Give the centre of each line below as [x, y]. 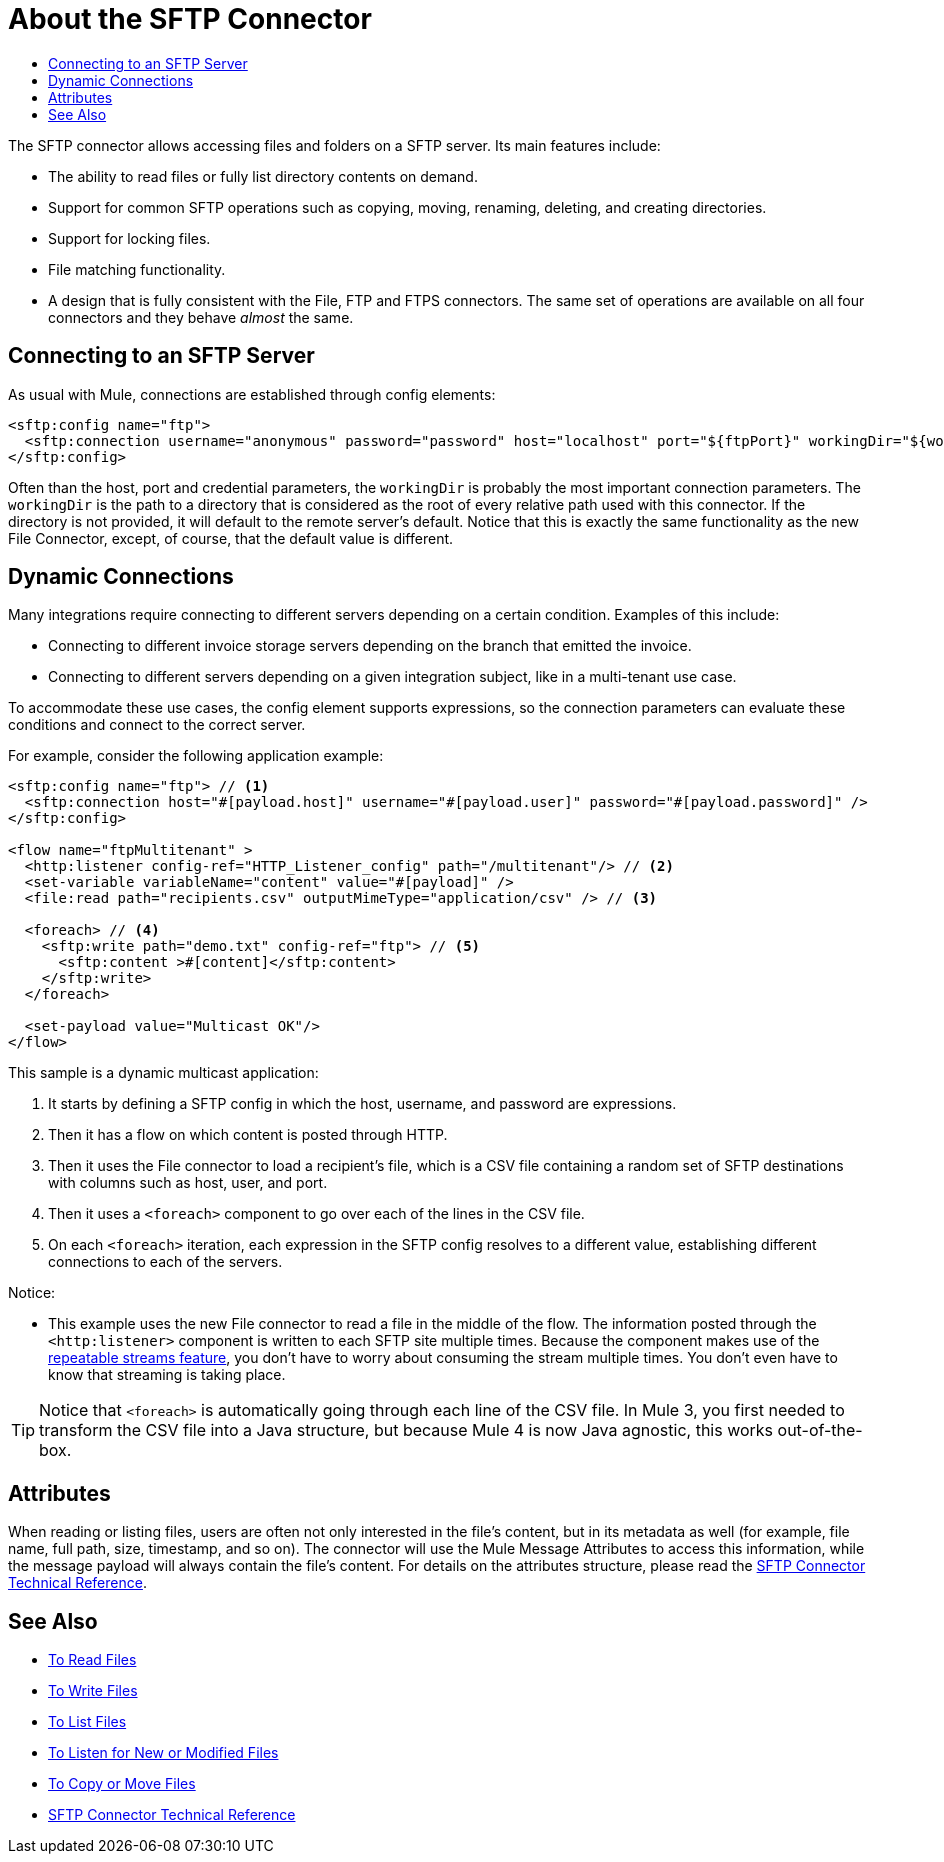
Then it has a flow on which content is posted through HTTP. [248, 1135]
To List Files [87, 1722]
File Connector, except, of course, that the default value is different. [231, 538]
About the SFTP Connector [190, 19]
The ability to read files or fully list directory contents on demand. [263, 176]
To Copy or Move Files [122, 1784]
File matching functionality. [137, 269]
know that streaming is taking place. [167, 1375]
